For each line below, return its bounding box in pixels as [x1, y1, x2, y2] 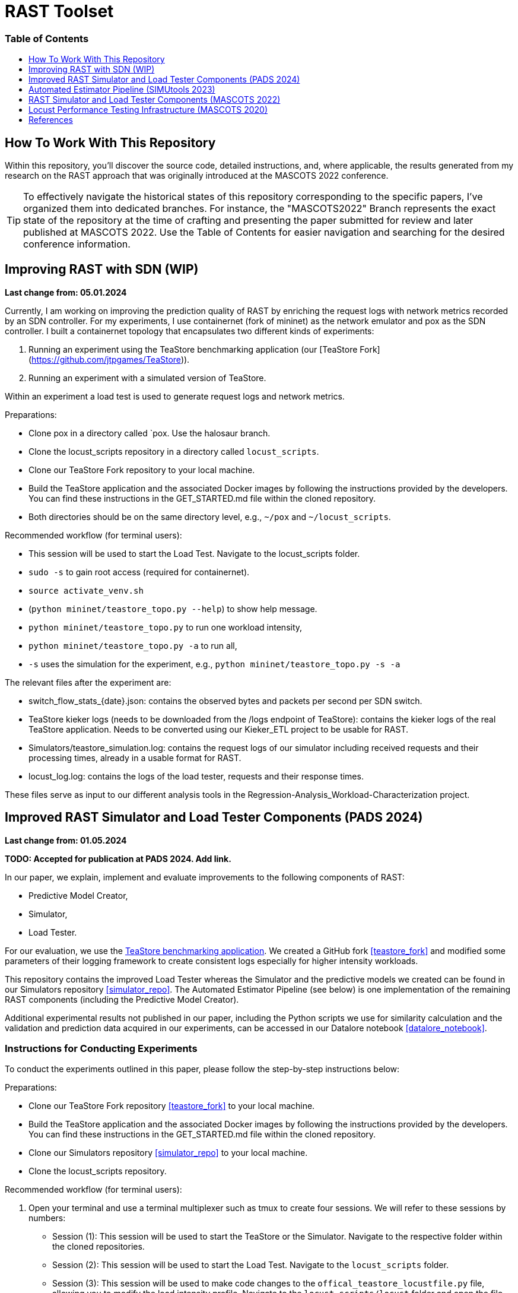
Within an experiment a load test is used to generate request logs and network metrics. [5, 391, 345, 401]
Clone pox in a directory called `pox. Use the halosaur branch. [28, 427, 271, 438]
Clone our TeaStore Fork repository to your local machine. [28, 464, 255, 475]
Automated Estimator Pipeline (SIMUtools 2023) [28, 84, 215, 95]
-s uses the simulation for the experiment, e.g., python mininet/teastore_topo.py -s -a [28, 658, 401, 669]
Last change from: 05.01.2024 [5, 287, 127, 297]
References [28, 115, 73, 125]
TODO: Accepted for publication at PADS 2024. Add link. [5, 853, 231, 864]
